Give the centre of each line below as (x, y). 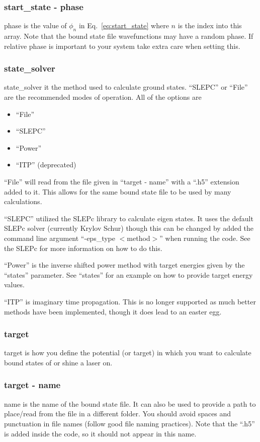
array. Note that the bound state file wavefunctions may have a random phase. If (129, 36)
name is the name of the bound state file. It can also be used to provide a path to (130, 403)
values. (14, 285)
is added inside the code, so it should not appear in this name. (100, 433)
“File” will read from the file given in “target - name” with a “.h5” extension (122, 181)
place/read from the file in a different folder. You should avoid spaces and (118, 414)
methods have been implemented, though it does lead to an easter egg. (113, 311)
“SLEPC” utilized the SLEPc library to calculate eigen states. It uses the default (129, 218)
